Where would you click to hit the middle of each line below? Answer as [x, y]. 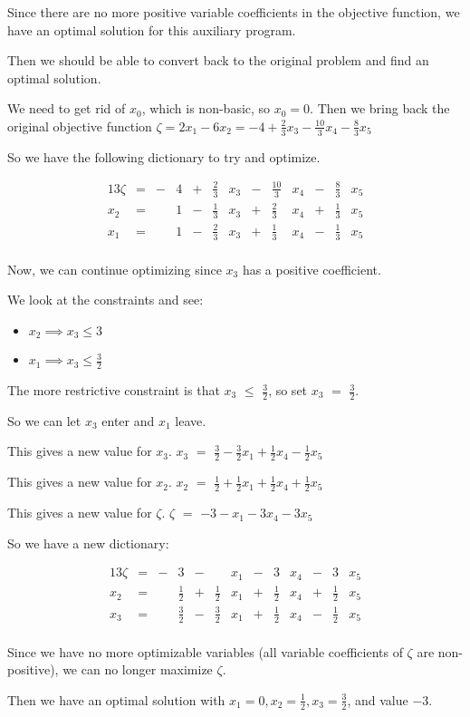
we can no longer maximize [138, 669]
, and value [378, 699]
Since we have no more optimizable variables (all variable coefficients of [205, 651]
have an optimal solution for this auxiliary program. [152, 29]
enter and [128, 420]
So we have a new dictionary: [88, 543]
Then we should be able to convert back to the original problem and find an [218, 60]
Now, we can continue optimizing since [115, 269]
